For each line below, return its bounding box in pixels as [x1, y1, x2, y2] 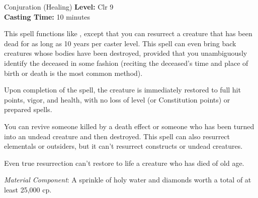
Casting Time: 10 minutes [4, 11, 91, 22]
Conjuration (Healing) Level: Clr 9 [4, 2, 114, 12]
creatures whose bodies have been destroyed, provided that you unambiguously [4, 48, 247, 58]
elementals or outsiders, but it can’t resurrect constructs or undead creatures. [4, 141, 243, 151]
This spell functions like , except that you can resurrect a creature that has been [4, 28, 252, 39]
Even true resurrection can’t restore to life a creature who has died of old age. [4, 157, 244, 168]
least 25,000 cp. [4, 184, 52, 194]
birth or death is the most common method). [4, 67, 143, 78]
